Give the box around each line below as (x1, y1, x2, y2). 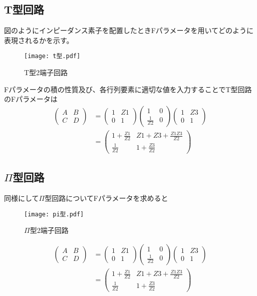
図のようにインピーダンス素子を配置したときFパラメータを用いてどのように (4, 25, 254, 36)
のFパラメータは (4, 94, 58, 104)
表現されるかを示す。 (4, 35, 74, 45)
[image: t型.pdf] (24, 53, 81, 60)
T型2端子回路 (24, 67, 68, 78)
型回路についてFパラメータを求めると (45, 192, 168, 203)
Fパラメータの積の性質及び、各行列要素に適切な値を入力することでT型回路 (4, 84, 252, 94)
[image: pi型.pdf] (24, 210, 84, 218)
